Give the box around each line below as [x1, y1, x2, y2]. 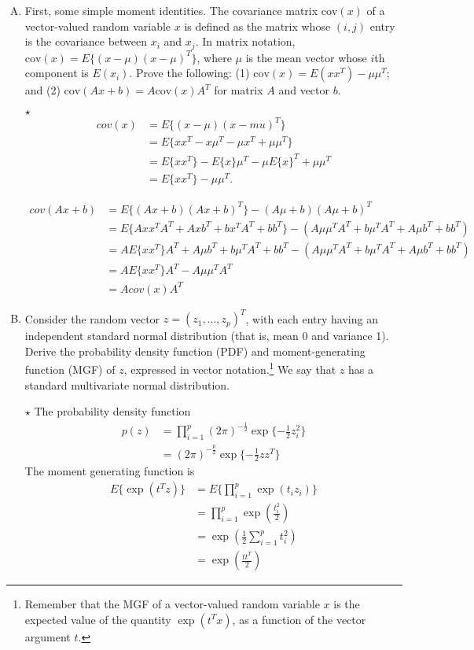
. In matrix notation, [195, 33, 296, 50]
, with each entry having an [245, 310, 378, 327]
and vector [278, 82, 329, 98]
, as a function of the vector [232, 611, 366, 627]
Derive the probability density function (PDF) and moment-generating [24, 342, 366, 359]
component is [24, 65, 89, 81]
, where [197, 49, 232, 65]
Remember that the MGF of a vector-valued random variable [24, 596, 320, 612]
